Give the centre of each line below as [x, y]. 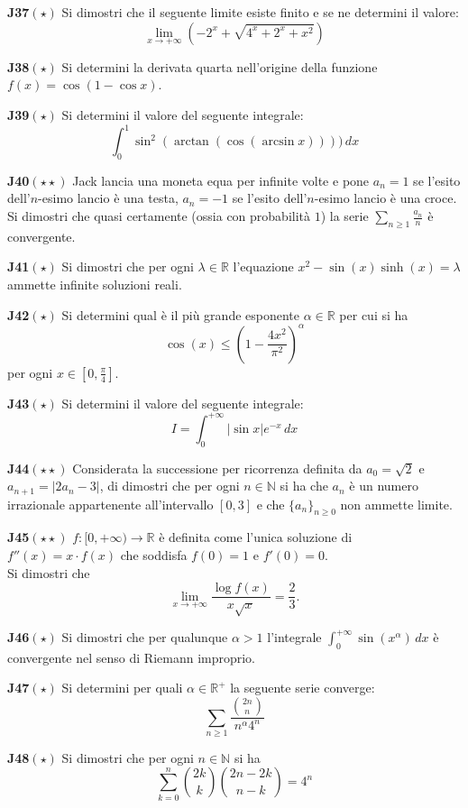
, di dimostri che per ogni [170, 486]
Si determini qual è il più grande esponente [181, 314]
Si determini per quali [122, 688]
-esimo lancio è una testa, [108, 198]
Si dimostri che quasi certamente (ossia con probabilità [159, 216]
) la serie [344, 216]
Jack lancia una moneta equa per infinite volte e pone [221, 180]
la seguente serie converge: [303, 688]
